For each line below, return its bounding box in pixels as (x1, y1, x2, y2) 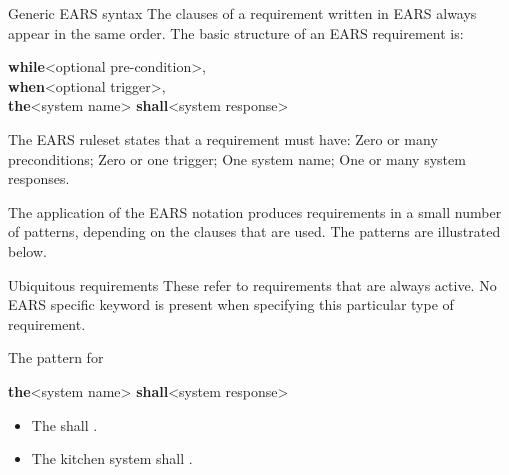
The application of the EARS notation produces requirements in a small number (8, 201, 502, 222)
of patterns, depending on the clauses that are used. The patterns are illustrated (8, 221, 501, 242)
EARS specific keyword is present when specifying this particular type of (8, 294, 454, 315)
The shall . (31, 414, 98, 435)
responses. (8, 168, 70, 189)
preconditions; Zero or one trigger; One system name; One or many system (8, 148, 466, 169)
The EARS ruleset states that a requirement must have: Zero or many (8, 128, 438, 149)
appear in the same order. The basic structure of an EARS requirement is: (8, 22, 464, 43)
